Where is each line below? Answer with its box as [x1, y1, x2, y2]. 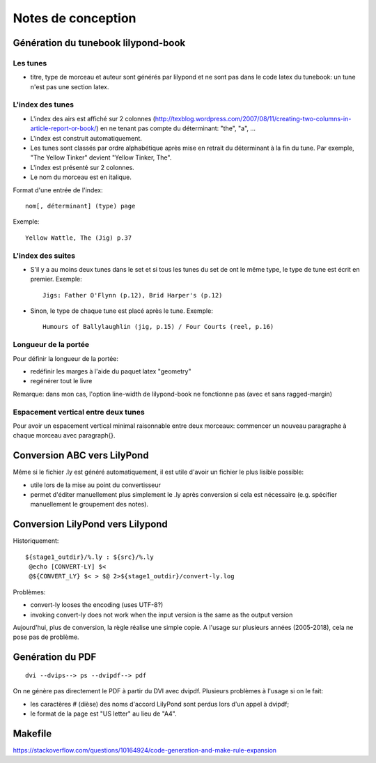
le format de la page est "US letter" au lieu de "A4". [30, 709, 177, 718]
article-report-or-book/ [30, 124, 97, 132]
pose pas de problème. [13, 633, 79, 641]
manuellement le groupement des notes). [30, 500, 149, 509]
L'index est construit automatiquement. [30, 134, 143, 142]
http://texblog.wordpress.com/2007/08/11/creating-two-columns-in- [155, 114, 352, 123]
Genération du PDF [13, 652, 97, 663]
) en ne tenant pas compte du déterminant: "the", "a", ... [96, 124, 256, 132]
